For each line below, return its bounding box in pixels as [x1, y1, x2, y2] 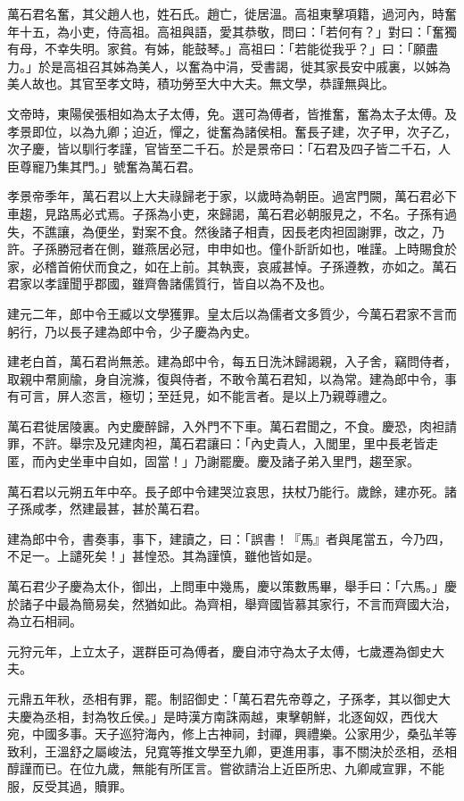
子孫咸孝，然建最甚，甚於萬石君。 [7, 499, 207, 518]
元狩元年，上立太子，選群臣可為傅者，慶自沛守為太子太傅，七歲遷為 [7, 641, 407, 660]
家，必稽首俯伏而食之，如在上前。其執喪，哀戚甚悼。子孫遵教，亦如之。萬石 [7, 256, 457, 275]
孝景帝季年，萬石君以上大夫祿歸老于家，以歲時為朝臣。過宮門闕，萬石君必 [7, 187, 444, 205]
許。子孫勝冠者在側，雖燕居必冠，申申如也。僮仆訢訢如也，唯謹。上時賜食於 [7, 239, 457, 258]
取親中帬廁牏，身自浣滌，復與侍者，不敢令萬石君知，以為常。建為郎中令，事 [7, 369, 457, 388]
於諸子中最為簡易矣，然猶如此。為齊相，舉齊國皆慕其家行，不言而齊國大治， [7, 594, 457, 613]
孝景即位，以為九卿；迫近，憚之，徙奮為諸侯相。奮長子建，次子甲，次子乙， [7, 121, 457, 140]
